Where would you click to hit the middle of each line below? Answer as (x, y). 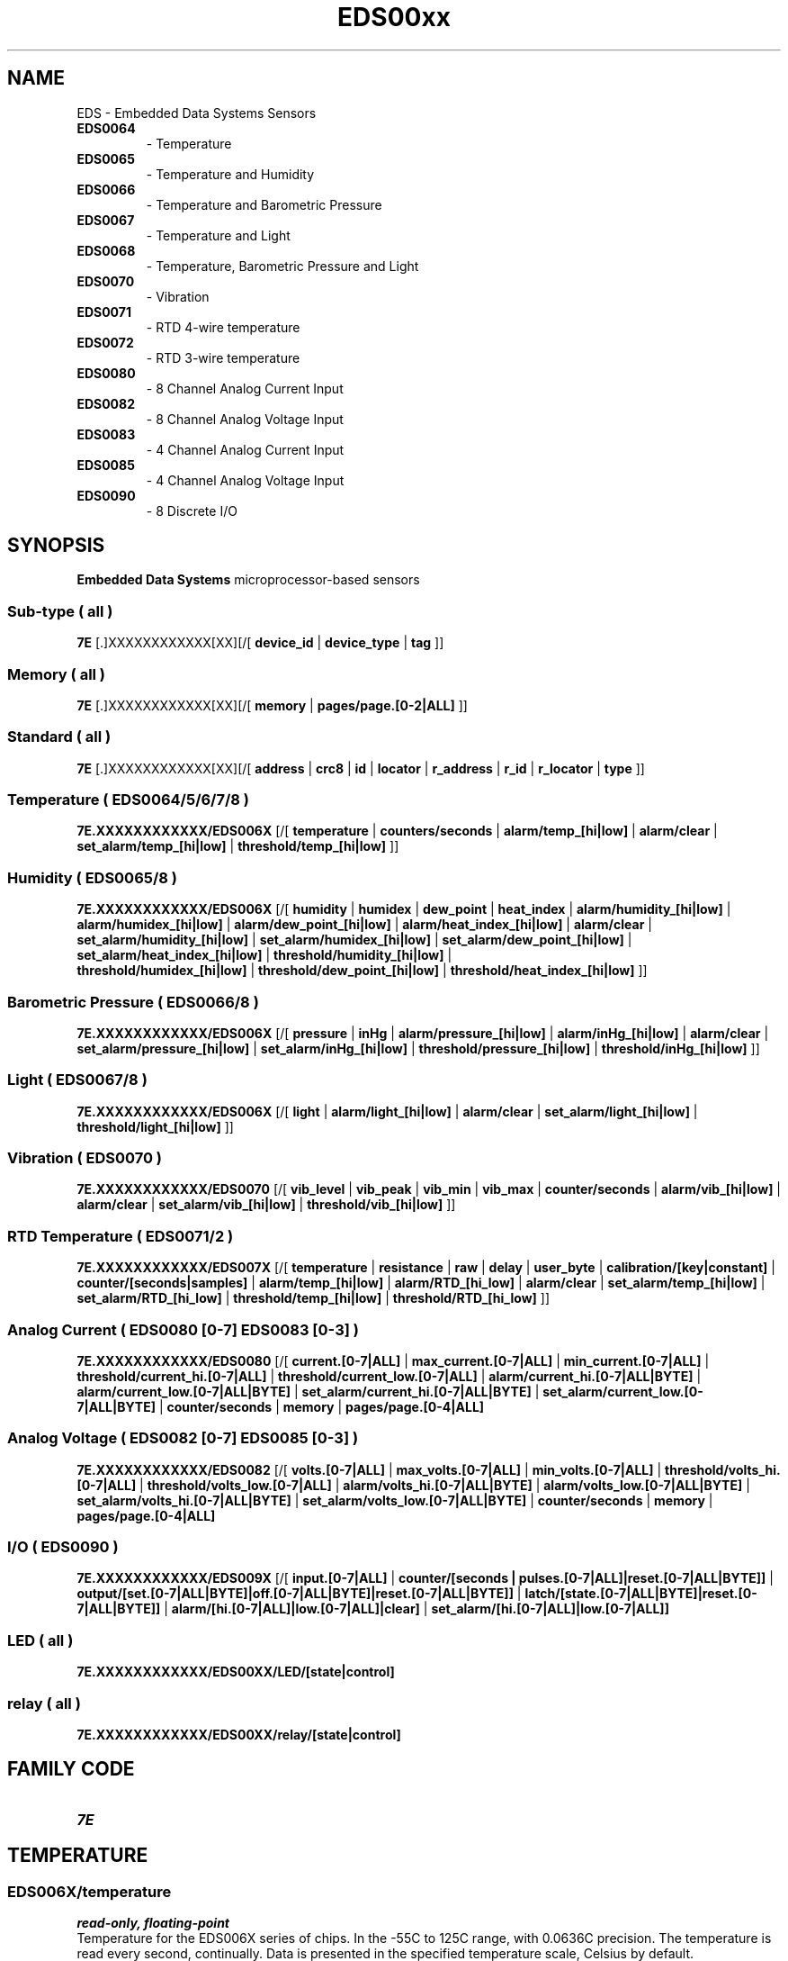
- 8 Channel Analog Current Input (245, 388)
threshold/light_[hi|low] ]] (155, 1126)
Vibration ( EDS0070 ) (85, 1158)
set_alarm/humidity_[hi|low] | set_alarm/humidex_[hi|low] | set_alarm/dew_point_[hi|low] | (354, 940)
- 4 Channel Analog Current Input (245, 449)
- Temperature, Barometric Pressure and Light (282, 266)
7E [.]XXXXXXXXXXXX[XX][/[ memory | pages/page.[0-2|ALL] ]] (272, 705)
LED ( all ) (40, 1640)
